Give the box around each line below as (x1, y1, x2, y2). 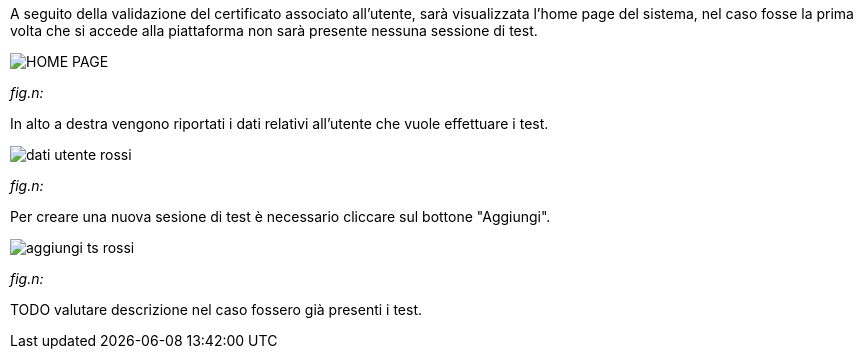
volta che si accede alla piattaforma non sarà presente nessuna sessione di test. (10, 22, 538, 39)
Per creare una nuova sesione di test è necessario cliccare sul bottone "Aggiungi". (10, 208, 551, 225)
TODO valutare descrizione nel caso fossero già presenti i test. (10, 301, 423, 318)
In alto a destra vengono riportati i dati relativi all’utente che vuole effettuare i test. (10, 115, 549, 132)
